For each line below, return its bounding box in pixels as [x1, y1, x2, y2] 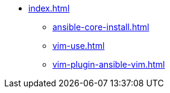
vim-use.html [52, 40, 105, 51]
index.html [28, 3, 70, 13]
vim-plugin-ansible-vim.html [52, 59, 165, 69]
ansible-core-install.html [52, 22, 150, 32]
